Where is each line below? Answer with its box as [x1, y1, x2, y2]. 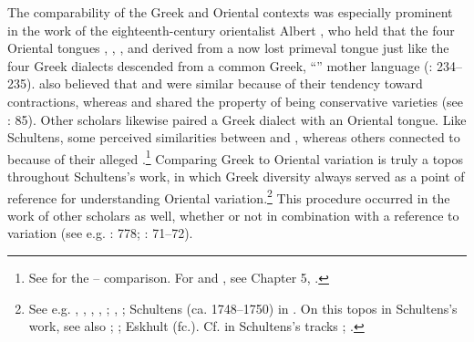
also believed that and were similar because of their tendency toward [39, 74, 423, 93]
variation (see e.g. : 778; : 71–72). [7, 223, 193, 243]
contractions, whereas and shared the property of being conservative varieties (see [7, 91, 464, 110]
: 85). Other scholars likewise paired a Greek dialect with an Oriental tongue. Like [7, 109, 467, 129]
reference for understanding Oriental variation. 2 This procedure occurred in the [7, 185, 450, 207]
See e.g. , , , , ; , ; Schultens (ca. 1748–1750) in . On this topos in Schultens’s [28, 298, 458, 317]
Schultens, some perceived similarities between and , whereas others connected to [7, 128, 460, 147]
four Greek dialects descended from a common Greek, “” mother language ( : [7, 56, 433, 75]
